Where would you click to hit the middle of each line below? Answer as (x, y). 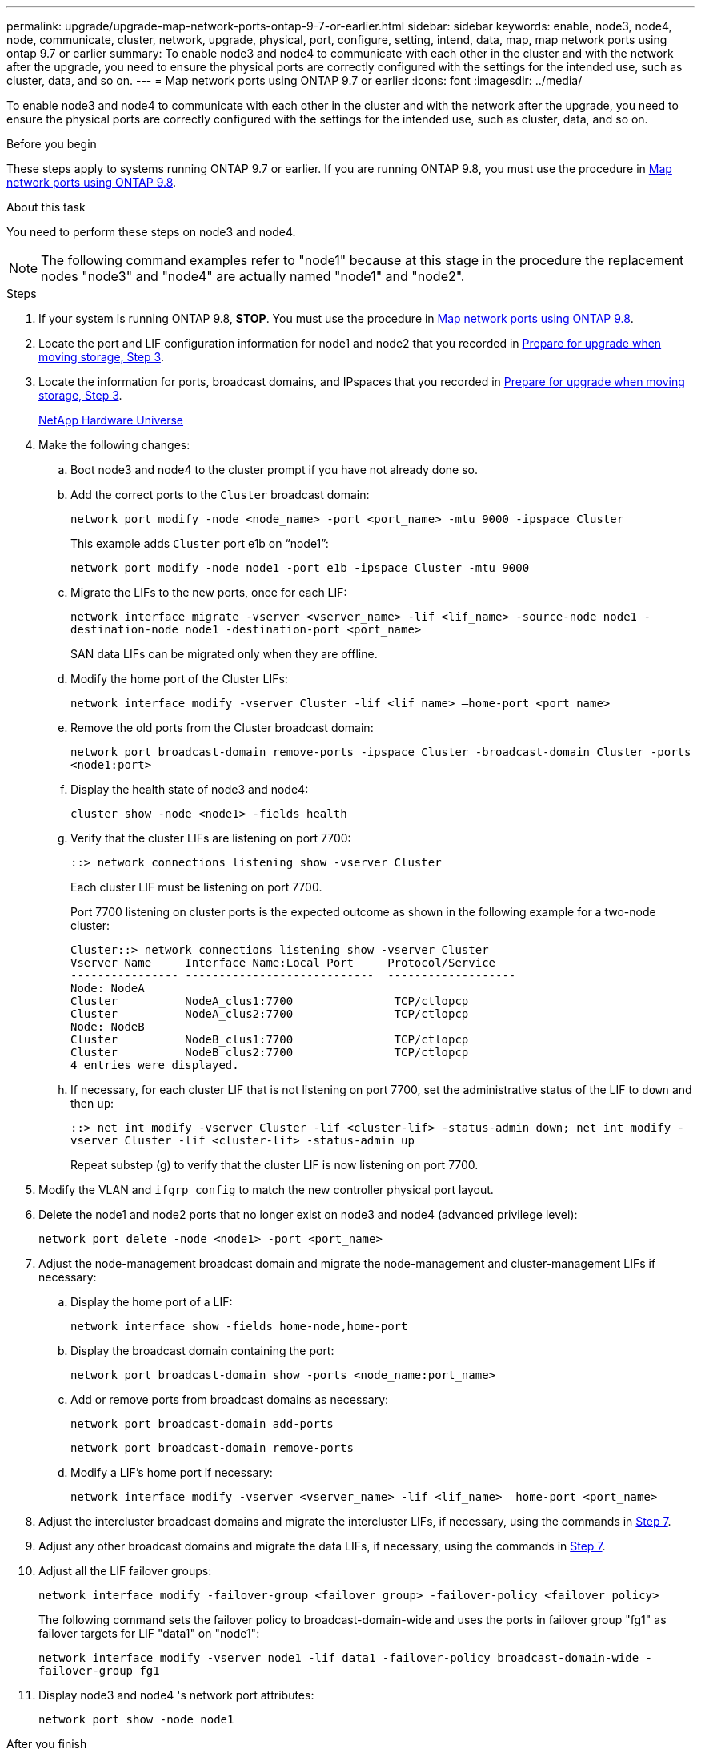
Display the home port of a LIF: (152, 1302)
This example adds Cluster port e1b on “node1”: (200, 543)
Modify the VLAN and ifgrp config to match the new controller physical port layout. (266, 1190)
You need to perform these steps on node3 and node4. (151, 232)
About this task (46, 207)
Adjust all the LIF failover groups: (125, 1571)
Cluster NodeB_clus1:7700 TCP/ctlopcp (270, 1039)
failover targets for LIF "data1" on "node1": (149, 1633)
